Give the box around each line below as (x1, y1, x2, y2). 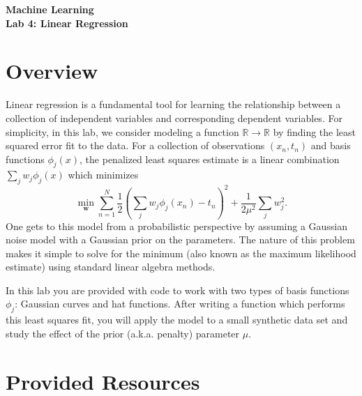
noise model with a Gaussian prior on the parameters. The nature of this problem (6, 232, 355, 247)
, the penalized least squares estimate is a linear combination (80, 151, 340, 166)
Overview (6, 56, 98, 85)
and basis (310, 138, 351, 153)
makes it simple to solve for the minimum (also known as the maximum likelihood (6, 245, 356, 260)
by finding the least (273, 124, 356, 139)
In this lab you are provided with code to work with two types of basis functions (6, 282, 349, 297)
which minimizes (68, 167, 139, 182)
